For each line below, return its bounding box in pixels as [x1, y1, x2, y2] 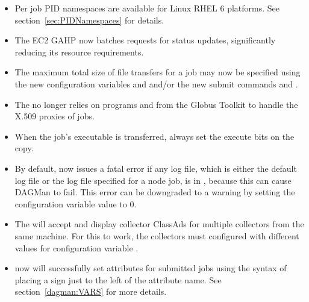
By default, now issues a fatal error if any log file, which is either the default [14, 162, 297, 174]
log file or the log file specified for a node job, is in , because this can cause [14, 174, 292, 186]
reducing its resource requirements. [14, 45, 144, 58]
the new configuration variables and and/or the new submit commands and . [14, 77, 298, 90]
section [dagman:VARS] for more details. [14, 285, 167, 298]
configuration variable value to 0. [14, 197, 137, 210]
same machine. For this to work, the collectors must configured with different [14, 229, 299, 242]
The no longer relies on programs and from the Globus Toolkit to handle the [14, 98, 298, 110]
